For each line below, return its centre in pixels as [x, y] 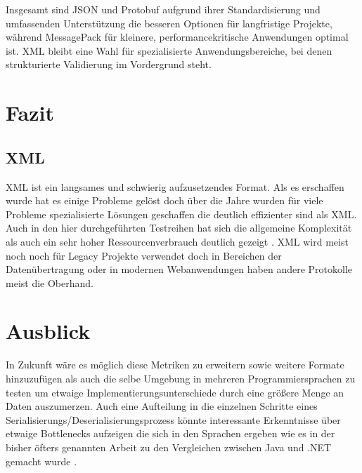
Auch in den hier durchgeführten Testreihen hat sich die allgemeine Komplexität [179, 228]
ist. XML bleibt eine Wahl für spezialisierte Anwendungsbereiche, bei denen [169, 50]
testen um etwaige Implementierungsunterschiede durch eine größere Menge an [175, 392]
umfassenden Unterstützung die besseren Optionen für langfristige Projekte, [169, 23]
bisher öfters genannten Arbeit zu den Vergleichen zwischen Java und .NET [169, 447]
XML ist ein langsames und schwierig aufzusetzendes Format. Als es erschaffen [175, 186]
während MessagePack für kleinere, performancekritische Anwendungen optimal [177, 37]
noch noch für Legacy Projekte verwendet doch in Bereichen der [144, 255]
